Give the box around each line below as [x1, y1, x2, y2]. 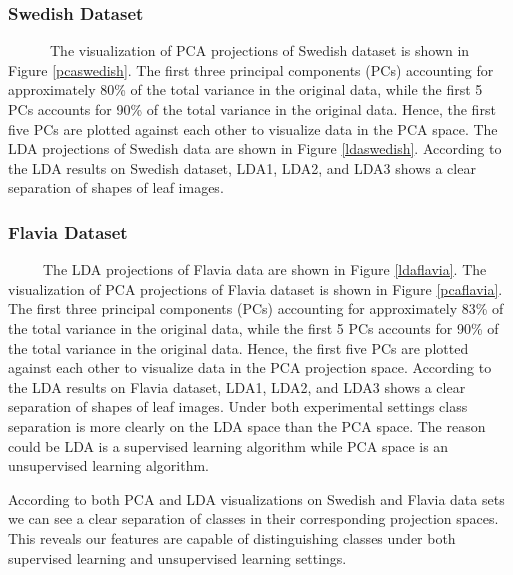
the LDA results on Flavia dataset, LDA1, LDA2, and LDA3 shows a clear [8, 376, 466, 397]
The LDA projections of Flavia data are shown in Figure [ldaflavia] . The [42, 259, 487, 280]
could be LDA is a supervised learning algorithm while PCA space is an [8, 435, 449, 456]
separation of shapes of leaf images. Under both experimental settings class [8, 396, 468, 417]
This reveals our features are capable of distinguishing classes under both [8, 527, 456, 548]
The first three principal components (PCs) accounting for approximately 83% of [8, 298, 504, 319]
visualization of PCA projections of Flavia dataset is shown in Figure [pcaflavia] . [8, 278, 503, 299]
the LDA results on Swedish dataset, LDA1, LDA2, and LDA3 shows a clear [8, 157, 476, 178]
